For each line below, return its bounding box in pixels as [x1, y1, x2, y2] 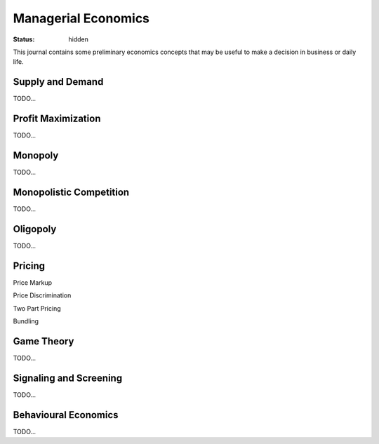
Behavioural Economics [13, 409, 119, 421]
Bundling [13, 316, 39, 325]
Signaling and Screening [13, 372, 123, 384]
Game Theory [13, 335, 74, 347]
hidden [68, 35, 89, 43]
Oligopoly [13, 223, 57, 235]
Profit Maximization [13, 113, 101, 125]
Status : [13, 35, 35, 43]
